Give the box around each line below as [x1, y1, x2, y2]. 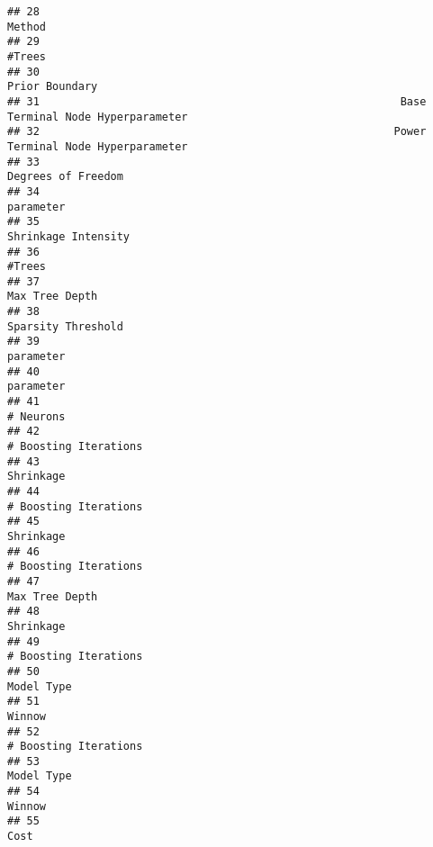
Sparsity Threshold [7, 320, 123, 333]
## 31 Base [7, 95, 427, 108]
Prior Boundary [7, 80, 98, 94]
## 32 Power [7, 125, 427, 139]
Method [7, 20, 46, 33]
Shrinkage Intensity [7, 230, 131, 243]
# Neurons [7, 410, 66, 423]
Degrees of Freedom [7, 170, 123, 184]
